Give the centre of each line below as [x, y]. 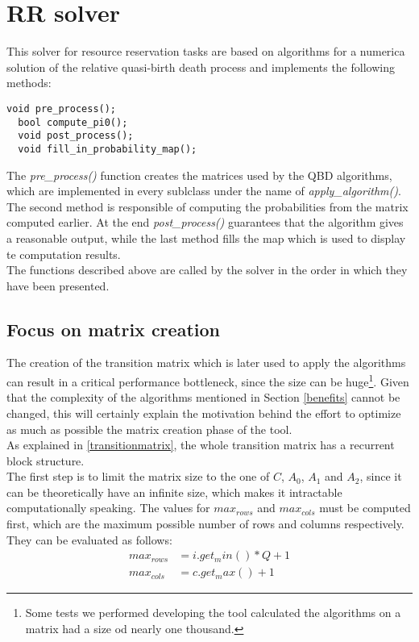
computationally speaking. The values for [108, 508]
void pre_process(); [62, 108]
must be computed [365, 508]
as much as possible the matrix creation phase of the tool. [149, 429]
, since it [381, 476]
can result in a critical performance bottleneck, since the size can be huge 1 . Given [208, 380]
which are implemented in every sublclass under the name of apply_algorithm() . [204, 191]
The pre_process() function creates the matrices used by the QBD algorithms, [199, 175]
